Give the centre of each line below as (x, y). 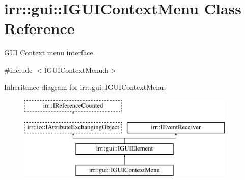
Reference (39, 28)
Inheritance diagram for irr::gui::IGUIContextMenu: (85, 87)
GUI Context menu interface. (50, 53)
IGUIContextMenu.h (76, 69)
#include (18, 69)
